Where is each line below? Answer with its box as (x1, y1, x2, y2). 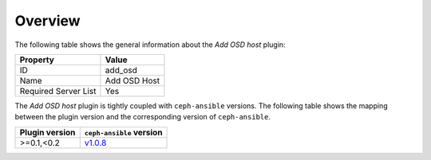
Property (19, 54, 55, 65)
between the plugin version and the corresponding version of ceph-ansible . (14, 112, 271, 122)
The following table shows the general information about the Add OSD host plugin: (14, 40, 287, 49)
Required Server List (19, 85, 97, 96)
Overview (14, 12, 81, 29)
